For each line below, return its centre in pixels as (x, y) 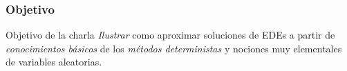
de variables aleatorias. (54, 62)
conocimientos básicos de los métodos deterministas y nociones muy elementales (174, 48)
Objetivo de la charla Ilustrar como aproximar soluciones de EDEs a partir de (170, 35)
